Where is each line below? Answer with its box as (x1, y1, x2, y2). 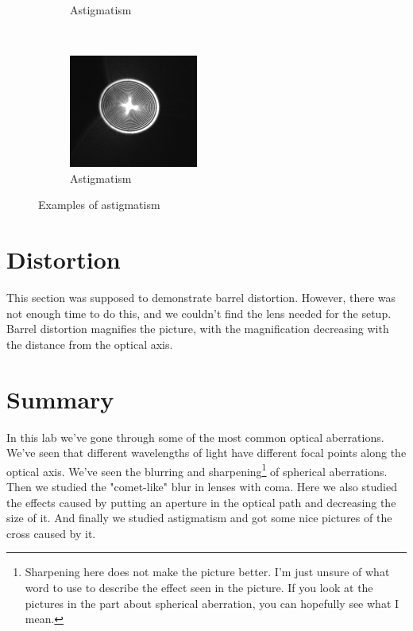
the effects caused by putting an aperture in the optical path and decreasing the (6, 494, 396, 510)
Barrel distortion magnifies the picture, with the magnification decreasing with (6, 320, 389, 337)
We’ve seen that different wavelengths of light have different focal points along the (6, 444, 407, 461)
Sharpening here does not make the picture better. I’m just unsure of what (25, 563, 390, 580)
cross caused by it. (6, 525, 96, 541)
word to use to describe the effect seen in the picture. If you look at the (25, 579, 373, 595)
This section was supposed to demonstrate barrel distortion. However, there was (6, 289, 396, 306)
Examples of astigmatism (38, 196, 160, 213)
